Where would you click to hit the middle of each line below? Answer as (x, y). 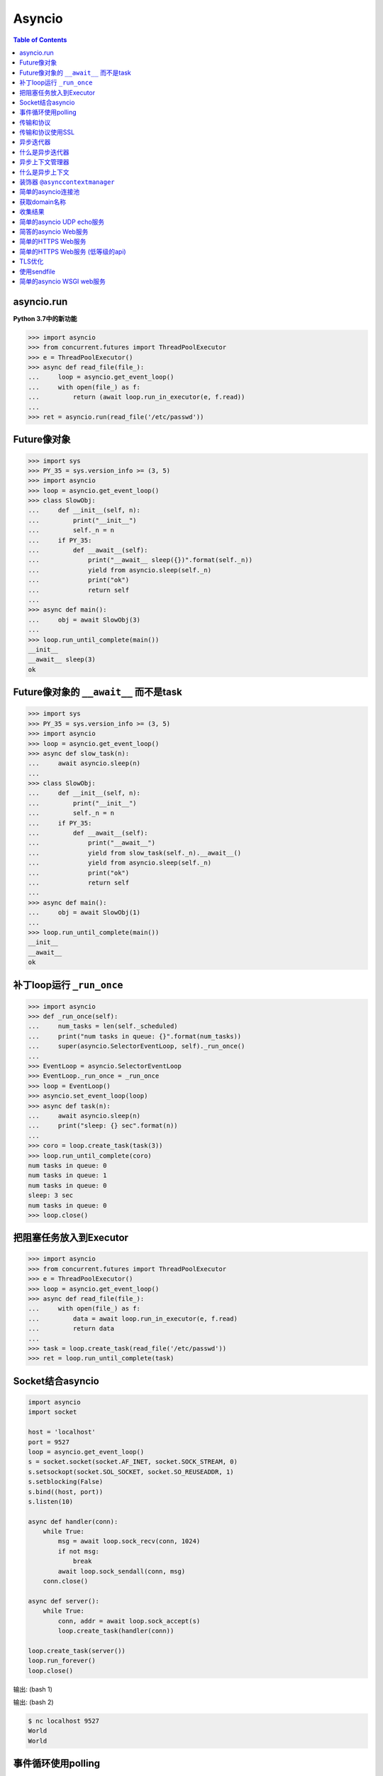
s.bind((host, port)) (66, 1491)
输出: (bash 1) (33, 1689)
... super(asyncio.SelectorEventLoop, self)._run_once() (137, 1046)
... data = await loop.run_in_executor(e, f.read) (133, 1319)
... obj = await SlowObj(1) (84, 913)
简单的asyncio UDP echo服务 (62, 222)
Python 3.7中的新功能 (45, 318)
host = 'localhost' (62, 1432)
